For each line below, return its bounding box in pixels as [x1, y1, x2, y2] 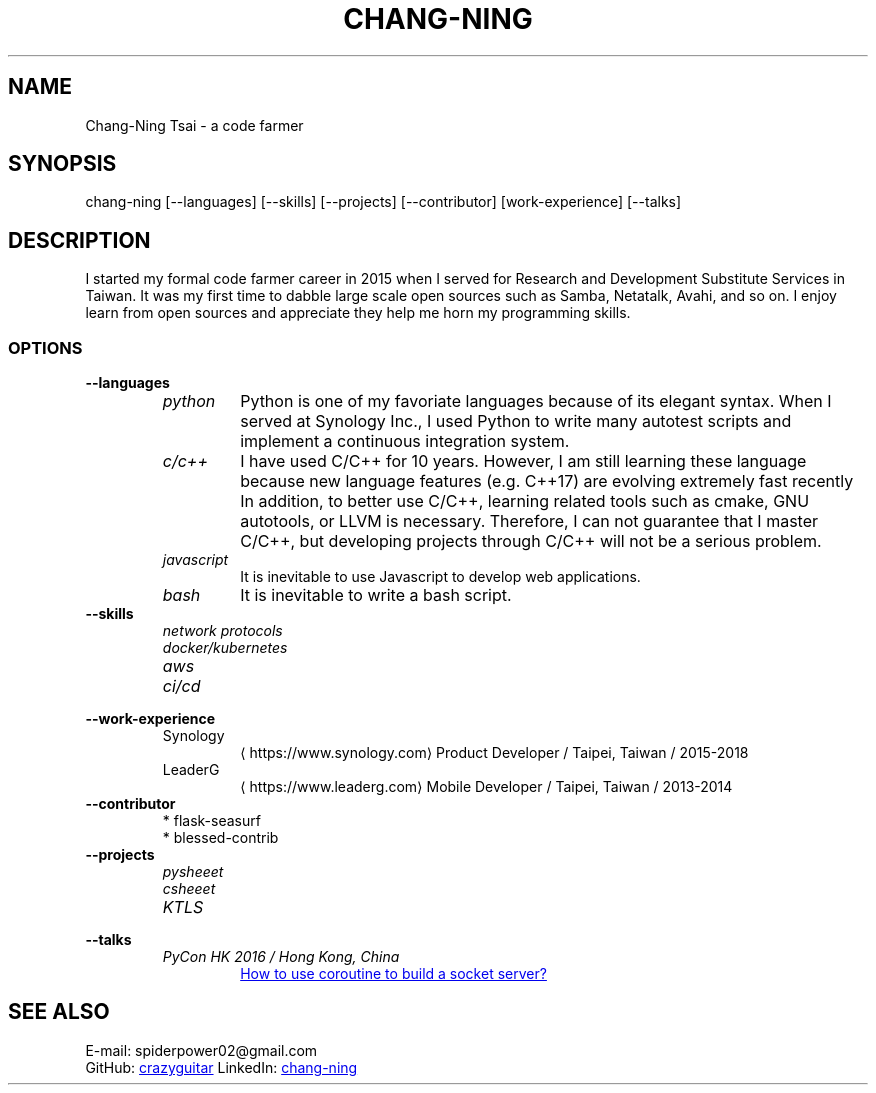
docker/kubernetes [162, 639, 288, 657]
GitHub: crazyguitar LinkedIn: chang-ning [85, 1058, 358, 1076]
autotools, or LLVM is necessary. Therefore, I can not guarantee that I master [240, 511, 819, 532]
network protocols [162, 622, 283, 640]
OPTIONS [8, 337, 83, 358]
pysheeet [162, 863, 224, 881]
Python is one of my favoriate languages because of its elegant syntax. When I [240, 391, 832, 412]
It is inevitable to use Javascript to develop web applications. [240, 568, 641, 586]
